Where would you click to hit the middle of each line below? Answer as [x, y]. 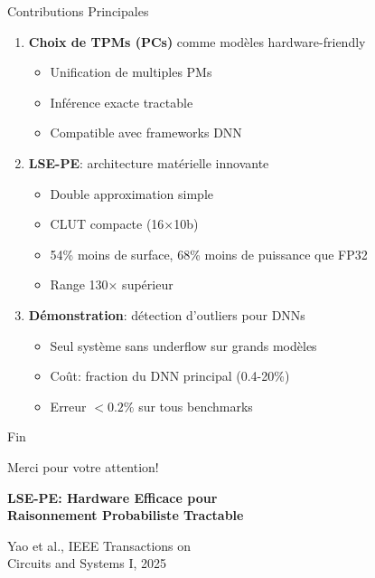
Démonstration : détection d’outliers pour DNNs [167, 314]
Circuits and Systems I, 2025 [87, 563]
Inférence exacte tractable [122, 102]
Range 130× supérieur [112, 284]
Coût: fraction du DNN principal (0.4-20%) [170, 376]
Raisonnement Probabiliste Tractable [126, 515]
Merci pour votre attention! [83, 466]
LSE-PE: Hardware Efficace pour [112, 497]
